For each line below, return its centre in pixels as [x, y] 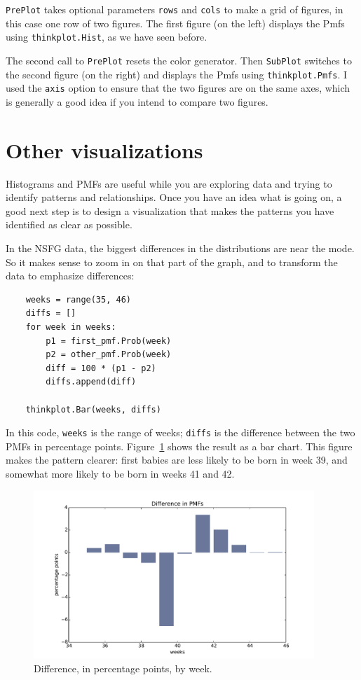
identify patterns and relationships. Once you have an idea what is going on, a [174, 197]
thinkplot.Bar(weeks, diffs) [93, 409]
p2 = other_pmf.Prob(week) [109, 355]
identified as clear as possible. [69, 224]
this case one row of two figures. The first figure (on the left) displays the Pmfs [175, 23]
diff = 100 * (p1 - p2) [101, 368]
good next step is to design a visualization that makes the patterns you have [170, 210]
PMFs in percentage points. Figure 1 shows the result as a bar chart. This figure [179, 446]
